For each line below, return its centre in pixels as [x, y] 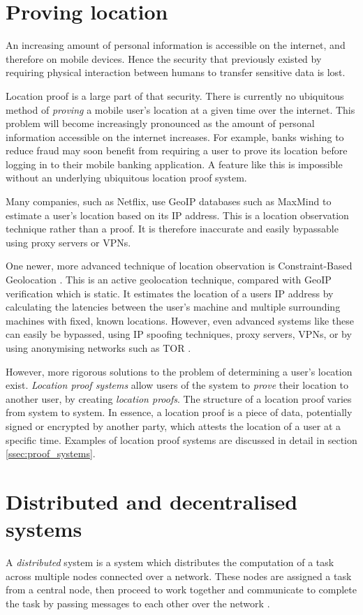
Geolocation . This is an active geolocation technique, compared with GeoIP [169, 280]
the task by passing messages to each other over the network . [138, 603]
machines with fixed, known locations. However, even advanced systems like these [180, 320]
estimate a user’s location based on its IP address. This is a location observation [177, 215]
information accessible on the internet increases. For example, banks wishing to [175, 136]
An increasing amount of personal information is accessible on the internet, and [176, 45]
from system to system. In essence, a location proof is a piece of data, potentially [179, 412]
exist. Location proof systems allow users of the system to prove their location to [177, 385]
